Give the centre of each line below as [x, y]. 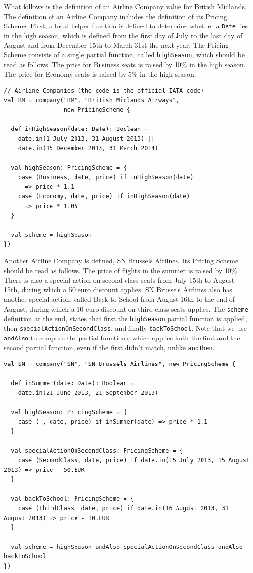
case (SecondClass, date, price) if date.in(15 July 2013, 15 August [134, 460]
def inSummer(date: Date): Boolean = [72, 383]
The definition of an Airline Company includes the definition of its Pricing [116, 16]
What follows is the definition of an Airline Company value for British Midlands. [125, 6]
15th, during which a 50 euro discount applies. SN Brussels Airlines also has [118, 289]
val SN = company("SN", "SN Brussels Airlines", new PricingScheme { [120, 364]
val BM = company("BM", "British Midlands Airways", [92, 100]
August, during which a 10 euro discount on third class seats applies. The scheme [126, 308]
